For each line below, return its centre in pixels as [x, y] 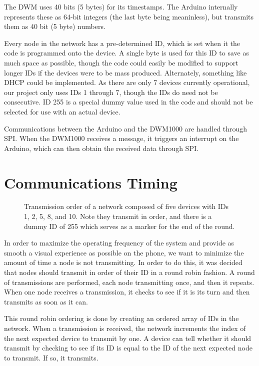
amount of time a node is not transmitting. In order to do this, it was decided [123, 262]
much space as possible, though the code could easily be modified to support [121, 62]
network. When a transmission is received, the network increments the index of [125, 328]
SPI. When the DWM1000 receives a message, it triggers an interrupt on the [121, 138]
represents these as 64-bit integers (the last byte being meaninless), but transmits [129, 16]
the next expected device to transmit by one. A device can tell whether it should [128, 338]
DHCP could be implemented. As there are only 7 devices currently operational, [127, 82]
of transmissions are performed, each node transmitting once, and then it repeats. [129, 282]
